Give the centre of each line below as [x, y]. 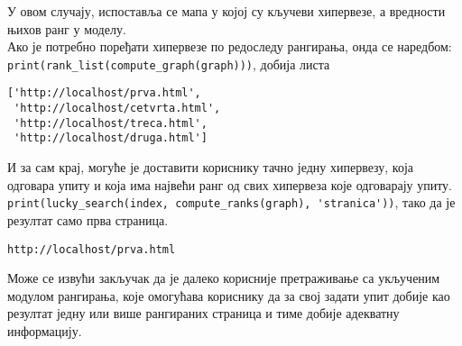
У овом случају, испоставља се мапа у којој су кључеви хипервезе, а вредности [226, 11]
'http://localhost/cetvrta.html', [117, 109]
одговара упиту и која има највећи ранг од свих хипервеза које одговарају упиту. [230, 184]
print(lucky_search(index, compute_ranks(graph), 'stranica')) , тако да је [231, 202]
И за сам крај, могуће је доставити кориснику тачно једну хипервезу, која [211, 167]
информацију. [45, 330]
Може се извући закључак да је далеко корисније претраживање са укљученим [224, 278]
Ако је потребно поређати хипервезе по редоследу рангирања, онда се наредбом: [230, 46]
